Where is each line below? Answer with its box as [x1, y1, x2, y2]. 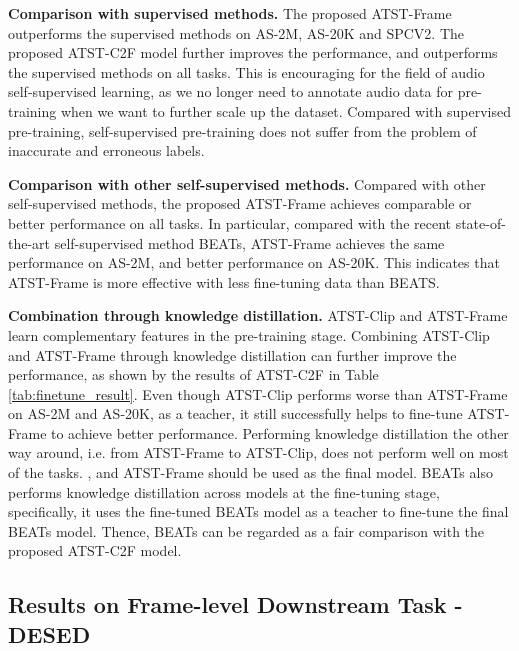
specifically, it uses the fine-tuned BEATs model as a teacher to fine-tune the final [8, 501, 509, 522]
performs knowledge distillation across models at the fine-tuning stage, [8, 481, 440, 502]
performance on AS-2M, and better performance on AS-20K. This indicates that [8, 252, 500, 273]
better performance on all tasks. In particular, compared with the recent [8, 212, 451, 233]
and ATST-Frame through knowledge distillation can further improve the [8, 344, 457, 365]
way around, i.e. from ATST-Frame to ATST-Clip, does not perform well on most [8, 442, 509, 463]
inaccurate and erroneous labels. [8, 140, 205, 161]
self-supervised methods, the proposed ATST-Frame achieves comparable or [8, 193, 472, 214]
